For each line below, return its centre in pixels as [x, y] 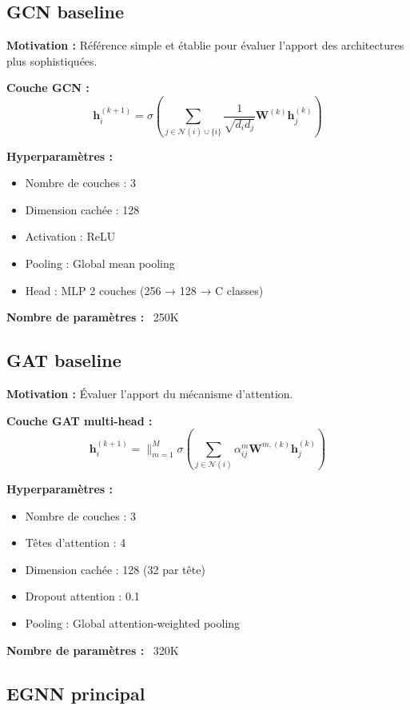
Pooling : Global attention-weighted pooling [133, 622]
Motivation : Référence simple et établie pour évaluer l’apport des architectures [205, 45]
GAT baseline [64, 360]
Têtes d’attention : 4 [76, 542]
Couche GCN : [48, 88]
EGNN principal [76, 693]
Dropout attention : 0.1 [82, 596]
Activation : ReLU [70, 236]
